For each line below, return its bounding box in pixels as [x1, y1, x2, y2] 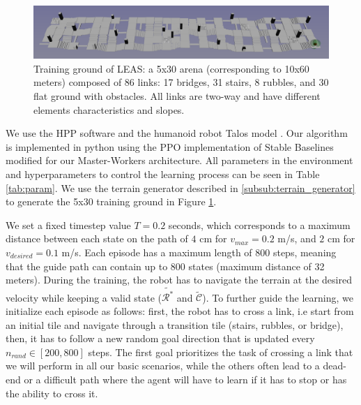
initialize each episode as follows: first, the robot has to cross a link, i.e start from [6, 304, 354, 318]
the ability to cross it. [6, 385, 98, 400]
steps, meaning [272, 244, 337, 259]
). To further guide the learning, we [202, 290, 354, 304]
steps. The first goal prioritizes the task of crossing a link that [88, 344, 353, 359]
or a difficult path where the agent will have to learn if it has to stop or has [24, 371, 347, 386]
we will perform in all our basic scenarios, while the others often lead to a [6, 358, 320, 373]
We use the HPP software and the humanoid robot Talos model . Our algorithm [6, 126, 348, 140]
